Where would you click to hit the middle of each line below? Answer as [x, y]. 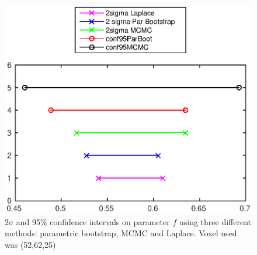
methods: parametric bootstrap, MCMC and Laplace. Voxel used [121, 233]
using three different [215, 221]
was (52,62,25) [30, 245]
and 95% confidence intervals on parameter [93, 221]
